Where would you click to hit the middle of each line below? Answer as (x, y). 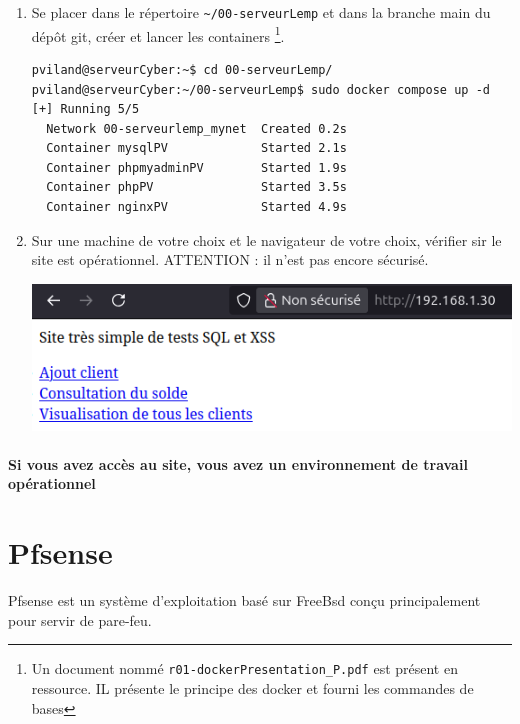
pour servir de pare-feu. (80, 619)
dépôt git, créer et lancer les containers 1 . (158, 34)
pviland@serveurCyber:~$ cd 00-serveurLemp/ (182, 69)
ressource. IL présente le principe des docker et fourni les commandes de (252, 688)
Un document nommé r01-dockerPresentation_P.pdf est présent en (244, 668)
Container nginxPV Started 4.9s (196, 207)
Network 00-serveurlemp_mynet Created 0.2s (196, 128)
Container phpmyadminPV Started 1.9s (196, 167)
